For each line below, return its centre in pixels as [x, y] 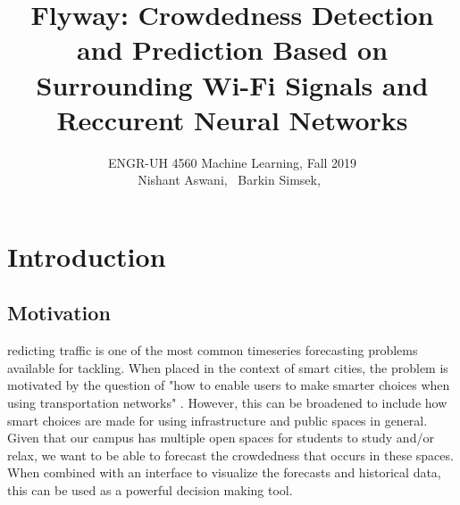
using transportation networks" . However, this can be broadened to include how [227, 403]
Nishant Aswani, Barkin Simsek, [229, 180]
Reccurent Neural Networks [232, 119]
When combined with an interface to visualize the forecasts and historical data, [224, 472]
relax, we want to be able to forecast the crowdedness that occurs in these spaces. [230, 455]
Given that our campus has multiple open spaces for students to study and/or [221, 438]
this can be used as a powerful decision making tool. [150, 490]
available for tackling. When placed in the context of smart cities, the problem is [228, 367]
